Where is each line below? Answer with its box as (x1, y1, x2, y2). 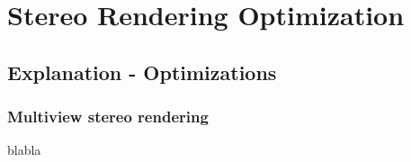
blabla (7, 140, 41, 159)
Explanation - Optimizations (7, 58, 277, 85)
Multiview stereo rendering (7, 105, 209, 128)
